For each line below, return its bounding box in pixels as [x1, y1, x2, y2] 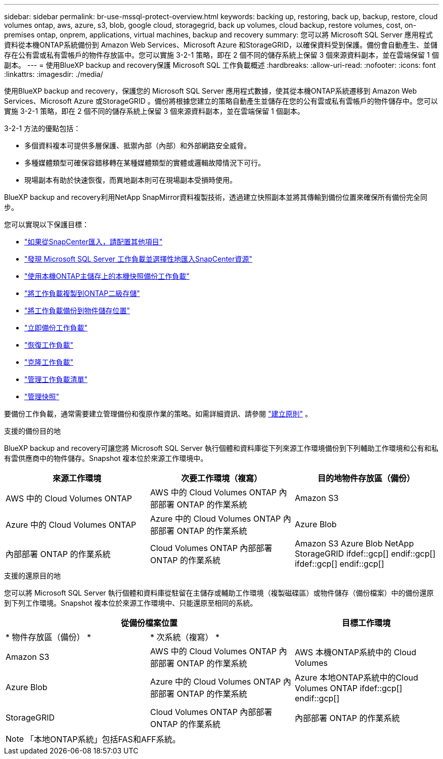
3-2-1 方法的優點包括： [4, 124, 81, 133]
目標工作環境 [341, 618, 390, 628]
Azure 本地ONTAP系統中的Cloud [294, 672, 418, 683]
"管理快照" [24, 392, 60, 401]
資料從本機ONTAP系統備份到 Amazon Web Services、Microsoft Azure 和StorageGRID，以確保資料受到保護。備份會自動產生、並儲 [4, 40, 438, 49]
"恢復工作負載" [24, 341, 74, 349]
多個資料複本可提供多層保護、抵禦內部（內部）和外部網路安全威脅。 [24, 141, 251, 150]
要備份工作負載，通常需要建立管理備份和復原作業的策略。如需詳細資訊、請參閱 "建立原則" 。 [4, 409, 312, 418]
